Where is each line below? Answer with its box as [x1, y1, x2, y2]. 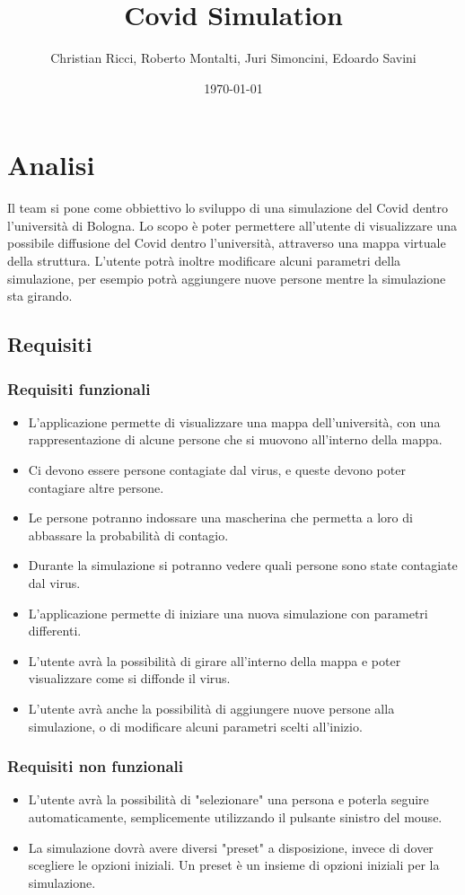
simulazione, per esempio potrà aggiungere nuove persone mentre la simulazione [7, 268, 446, 287]
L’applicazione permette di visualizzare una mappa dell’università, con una [28, 412, 441, 431]
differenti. [28, 621, 82, 640]
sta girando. [7, 286, 73, 305]
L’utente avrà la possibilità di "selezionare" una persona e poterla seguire [28, 790, 429, 809]
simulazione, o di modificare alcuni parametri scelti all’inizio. [28, 716, 363, 735]
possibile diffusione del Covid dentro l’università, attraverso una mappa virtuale [7, 233, 446, 252]
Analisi [7, 146, 95, 183]
